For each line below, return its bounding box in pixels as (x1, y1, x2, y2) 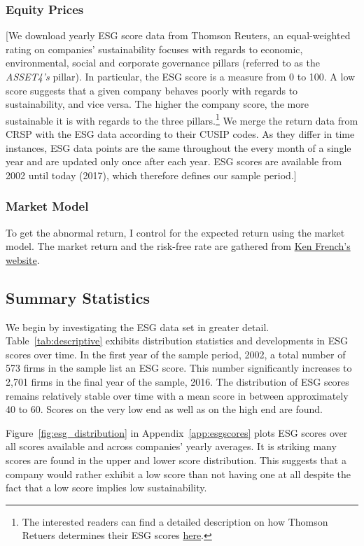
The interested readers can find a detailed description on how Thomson (22, 514, 328, 528)
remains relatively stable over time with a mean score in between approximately (6, 388, 349, 402)
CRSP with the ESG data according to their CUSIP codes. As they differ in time (6, 127, 355, 141)
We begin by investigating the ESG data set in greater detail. (6, 319, 269, 334)
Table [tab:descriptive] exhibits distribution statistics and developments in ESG (6, 333, 349, 348)
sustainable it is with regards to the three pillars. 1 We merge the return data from (6, 111, 358, 127)
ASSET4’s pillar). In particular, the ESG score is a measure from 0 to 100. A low (6, 69, 356, 83)
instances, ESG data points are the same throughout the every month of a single (6, 140, 351, 155)
